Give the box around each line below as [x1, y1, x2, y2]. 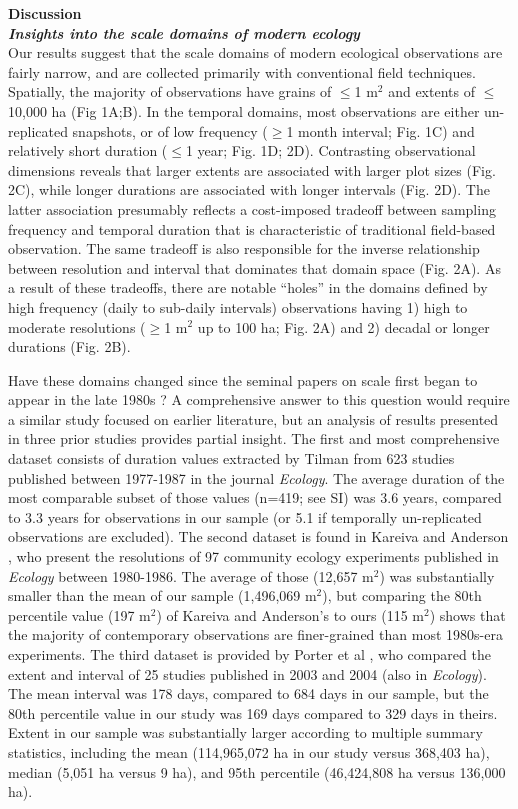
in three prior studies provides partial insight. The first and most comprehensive [8, 428, 500, 449]
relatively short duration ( [8, 140, 168, 161]
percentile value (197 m [8, 604, 151, 625]
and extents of [388, 81, 475, 102]
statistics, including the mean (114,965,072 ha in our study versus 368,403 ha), [8, 741, 490, 762]
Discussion [8, 3, 82, 23]
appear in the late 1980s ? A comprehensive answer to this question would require [8, 389, 510, 410]
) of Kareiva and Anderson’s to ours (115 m [156, 604, 424, 625]
